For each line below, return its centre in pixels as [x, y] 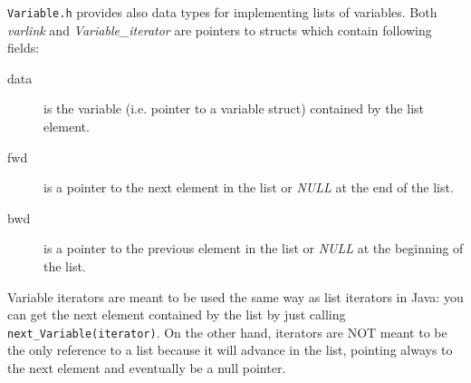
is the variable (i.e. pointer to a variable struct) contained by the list [234, 108]
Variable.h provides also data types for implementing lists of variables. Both [222, 12]
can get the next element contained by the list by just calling [177, 314]
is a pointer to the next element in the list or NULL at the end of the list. [249, 187]
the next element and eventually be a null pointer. [147, 368]
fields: [24, 48]
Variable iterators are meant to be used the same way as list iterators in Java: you [235, 296]
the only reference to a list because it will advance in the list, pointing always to [230, 350]
